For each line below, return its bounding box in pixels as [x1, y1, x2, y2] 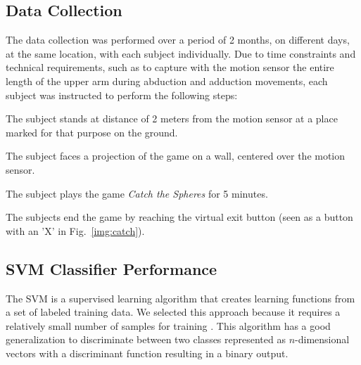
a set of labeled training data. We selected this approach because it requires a [6, 305, 341, 319]
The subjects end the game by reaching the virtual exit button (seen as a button [6, 210, 353, 224]
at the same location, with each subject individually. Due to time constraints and [6, 46, 356, 60]
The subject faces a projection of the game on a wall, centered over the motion [6, 148, 346, 163]
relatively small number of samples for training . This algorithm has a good [6, 318, 331, 333]
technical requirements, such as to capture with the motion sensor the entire [6, 60, 334, 75]
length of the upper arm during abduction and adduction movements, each [6, 73, 328, 88]
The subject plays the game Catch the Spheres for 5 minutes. [6, 186, 268, 200]
